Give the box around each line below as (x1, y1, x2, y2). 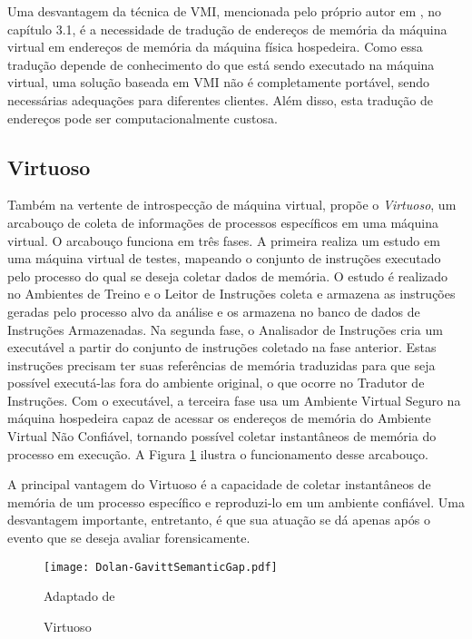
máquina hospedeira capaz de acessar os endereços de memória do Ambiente (7, 408, 431, 428)
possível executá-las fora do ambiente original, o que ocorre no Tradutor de (7, 373, 425, 392)
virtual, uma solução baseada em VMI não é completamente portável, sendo (7, 73, 429, 92)
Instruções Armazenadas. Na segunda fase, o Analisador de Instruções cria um (7, 319, 443, 339)
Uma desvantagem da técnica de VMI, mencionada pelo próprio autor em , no (7, 2, 442, 20)
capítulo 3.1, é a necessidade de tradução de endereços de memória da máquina (7, 19, 447, 38)
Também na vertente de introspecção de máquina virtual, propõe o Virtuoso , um (7, 195, 457, 214)
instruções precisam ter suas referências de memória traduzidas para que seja (7, 355, 436, 374)
